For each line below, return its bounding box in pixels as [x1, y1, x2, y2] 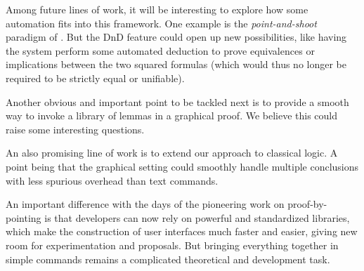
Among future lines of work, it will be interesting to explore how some [6, 2, 308, 16]
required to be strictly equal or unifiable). [6, 70, 185, 85]
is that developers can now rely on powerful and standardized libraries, [44, 210, 350, 225]
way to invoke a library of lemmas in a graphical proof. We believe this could [6, 108, 338, 123]
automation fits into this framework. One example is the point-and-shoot [6, 15, 317, 30]
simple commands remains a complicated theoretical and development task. [6, 251, 330, 266]
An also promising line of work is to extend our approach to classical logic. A [6, 145, 338, 160]
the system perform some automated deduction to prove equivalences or [6, 43, 315, 58]
